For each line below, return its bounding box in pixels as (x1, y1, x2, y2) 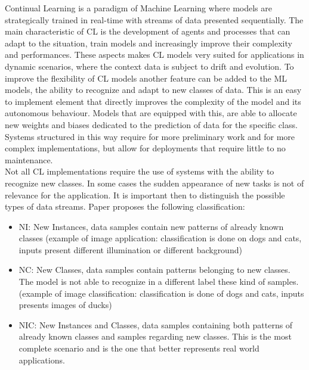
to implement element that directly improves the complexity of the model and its (5, 95, 301, 107)
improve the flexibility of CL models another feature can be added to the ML (5, 71, 288, 84)
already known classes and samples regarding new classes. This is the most (18, 330, 292, 343)
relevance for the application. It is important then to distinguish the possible (5, 188, 285, 201)
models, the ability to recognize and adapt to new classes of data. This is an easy (5, 83, 302, 96)
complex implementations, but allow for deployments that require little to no (5, 142, 286, 154)
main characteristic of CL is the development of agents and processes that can (5, 25, 291, 38)
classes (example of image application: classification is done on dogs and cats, (18, 232, 302, 244)
